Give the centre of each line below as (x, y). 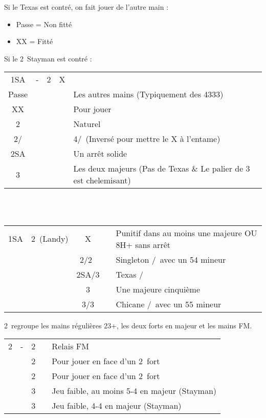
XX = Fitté (35, 41)
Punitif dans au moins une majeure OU (186, 233)
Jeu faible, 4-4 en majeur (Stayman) (117, 406)
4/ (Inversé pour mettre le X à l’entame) (147, 139)
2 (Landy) (50, 239)
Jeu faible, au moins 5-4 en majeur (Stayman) (134, 391)
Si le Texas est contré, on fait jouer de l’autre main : (86, 7)
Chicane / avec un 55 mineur (169, 304)
